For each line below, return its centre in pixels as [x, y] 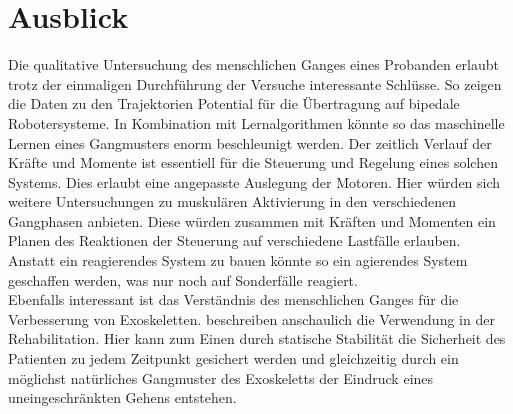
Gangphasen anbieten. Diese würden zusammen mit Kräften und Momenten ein [252, 220]
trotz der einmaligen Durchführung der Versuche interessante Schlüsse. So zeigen [255, 83]
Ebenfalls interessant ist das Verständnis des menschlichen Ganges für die [233, 299]
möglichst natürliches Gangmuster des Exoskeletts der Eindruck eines [221, 377]
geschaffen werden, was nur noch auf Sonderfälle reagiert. [183, 279]
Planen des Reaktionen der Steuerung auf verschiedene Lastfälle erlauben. [234, 240]
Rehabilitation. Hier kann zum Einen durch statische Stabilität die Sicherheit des [257, 338]
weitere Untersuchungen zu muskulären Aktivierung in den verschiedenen [232, 201]
